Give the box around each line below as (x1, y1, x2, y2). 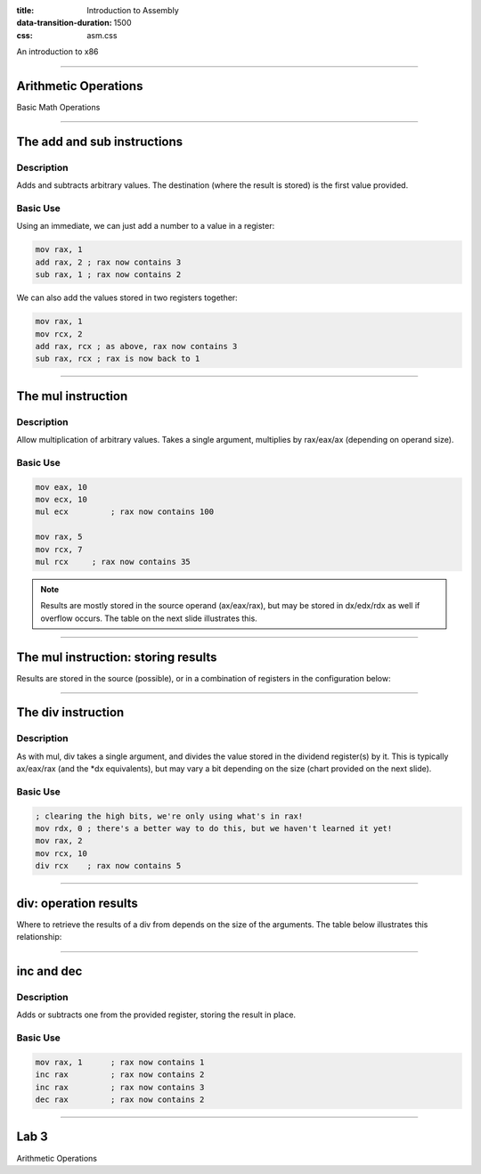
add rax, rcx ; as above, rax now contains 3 (35, 341, 238, 351)
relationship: (16, 932, 62, 942)
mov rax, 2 (35, 836, 83, 846)
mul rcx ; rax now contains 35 (35, 557, 191, 567)
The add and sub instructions (16, 134, 183, 149)
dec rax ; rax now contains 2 (35, 1095, 205, 1105)
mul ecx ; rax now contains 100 (35, 507, 214, 517)
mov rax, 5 (35, 532, 83, 542)
